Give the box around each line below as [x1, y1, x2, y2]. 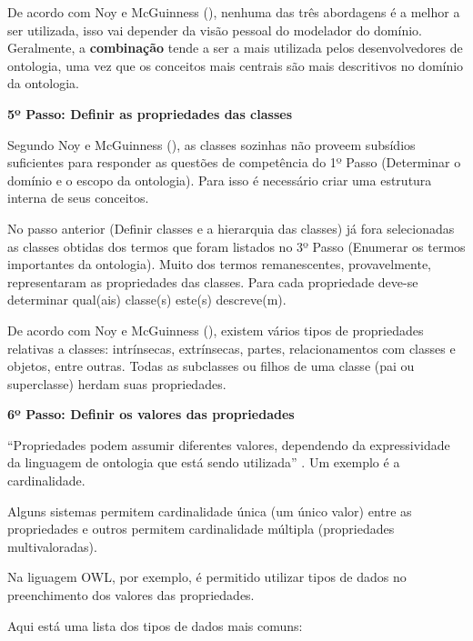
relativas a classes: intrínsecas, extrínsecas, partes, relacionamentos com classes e [7, 338, 456, 357]
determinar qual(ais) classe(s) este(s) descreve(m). [7, 290, 287, 309]
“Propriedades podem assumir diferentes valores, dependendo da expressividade [7, 435, 450, 454]
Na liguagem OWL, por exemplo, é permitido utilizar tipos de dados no [7, 567, 407, 586]
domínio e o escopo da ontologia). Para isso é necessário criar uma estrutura [7, 170, 432, 189]
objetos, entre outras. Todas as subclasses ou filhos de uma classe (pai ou [7, 356, 415, 376]
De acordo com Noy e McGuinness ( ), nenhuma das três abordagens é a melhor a [7, 3, 460, 21]
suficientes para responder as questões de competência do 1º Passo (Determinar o [7, 153, 461, 172]
